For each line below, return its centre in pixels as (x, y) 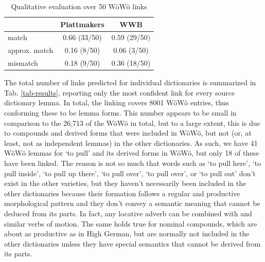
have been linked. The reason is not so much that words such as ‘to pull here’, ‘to (133, 163)
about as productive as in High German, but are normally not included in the (127, 233)
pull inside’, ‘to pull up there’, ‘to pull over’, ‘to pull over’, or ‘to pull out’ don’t (130, 173)
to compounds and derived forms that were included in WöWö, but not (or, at (128, 133)
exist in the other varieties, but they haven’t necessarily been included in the (125, 183)
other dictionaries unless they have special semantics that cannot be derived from (132, 243)
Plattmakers (82, 24)
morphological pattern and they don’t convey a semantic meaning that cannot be (132, 203)
